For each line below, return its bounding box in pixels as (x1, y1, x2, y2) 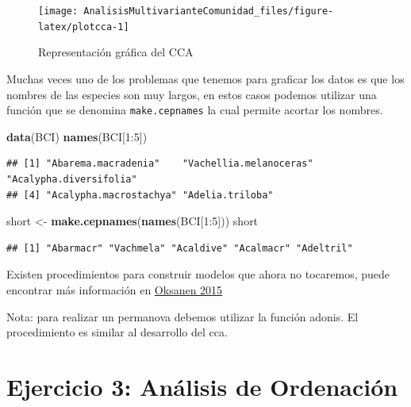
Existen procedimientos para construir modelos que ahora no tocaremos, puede (6, 266, 390, 282)
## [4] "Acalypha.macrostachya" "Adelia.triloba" (6, 189, 274, 201)
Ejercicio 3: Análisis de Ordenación (6, 370, 398, 402)
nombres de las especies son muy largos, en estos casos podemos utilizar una (6, 86, 377, 102)
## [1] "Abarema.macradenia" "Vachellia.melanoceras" (6, 158, 313, 170)
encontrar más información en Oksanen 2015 (6, 281, 223, 298)
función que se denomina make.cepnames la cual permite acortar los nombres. (6, 102, 383, 118)
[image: (38, 6, 79, 17)
